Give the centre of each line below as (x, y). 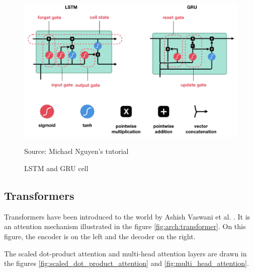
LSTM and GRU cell (56, 168)
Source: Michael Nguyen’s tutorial (76, 151)
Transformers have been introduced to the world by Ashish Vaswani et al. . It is (127, 216)
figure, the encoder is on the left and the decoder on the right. (100, 236)
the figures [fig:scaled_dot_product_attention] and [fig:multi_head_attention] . (126, 263)
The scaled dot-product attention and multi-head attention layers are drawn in (125, 253)
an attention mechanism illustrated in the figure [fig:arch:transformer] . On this (125, 226)
